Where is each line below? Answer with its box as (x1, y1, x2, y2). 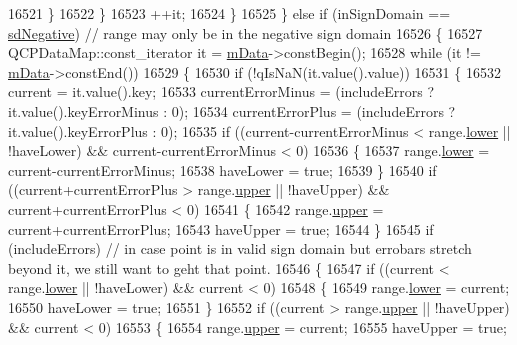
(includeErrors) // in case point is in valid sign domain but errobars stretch (8, 238, 472, 259)
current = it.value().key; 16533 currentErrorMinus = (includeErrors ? (8, 81, 435, 102)
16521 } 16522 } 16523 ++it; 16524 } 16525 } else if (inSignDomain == (8, 3, 451, 23)
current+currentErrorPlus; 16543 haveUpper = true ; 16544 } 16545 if (8, 218, 434, 239)
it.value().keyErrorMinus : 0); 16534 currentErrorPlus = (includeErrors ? (8, 100, 456, 121)
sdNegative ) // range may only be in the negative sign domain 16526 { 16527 (8, 22, 483, 43)
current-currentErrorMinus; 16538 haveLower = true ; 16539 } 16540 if (8, 159, 437, 180)
